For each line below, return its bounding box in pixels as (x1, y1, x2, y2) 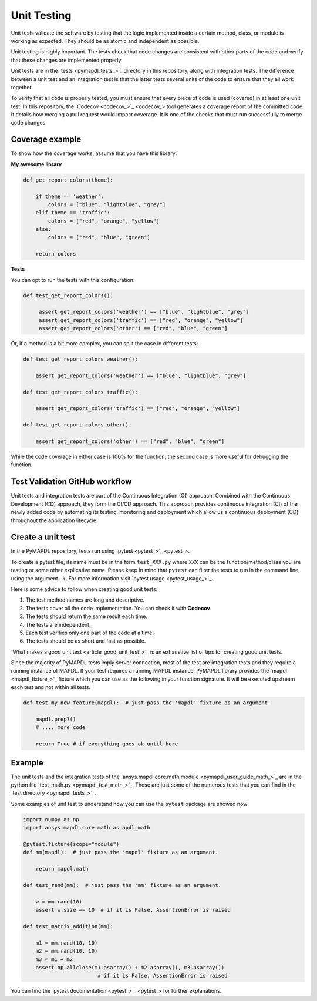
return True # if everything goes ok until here (35, 741, 178, 747)
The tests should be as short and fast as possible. (25, 637, 146, 644)
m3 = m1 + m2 (35, 956, 73, 963)
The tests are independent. (25, 621, 91, 628)
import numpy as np (23, 816, 79, 822)
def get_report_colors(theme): (23, 176, 114, 183)
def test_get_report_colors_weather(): (23, 356, 138, 362)
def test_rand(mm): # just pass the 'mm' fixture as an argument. (23, 882, 222, 888)
